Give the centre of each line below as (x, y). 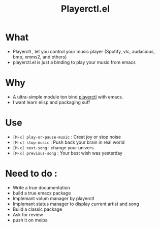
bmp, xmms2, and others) (40, 57)
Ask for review (28, 214)
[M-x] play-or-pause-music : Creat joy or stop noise (67, 137)
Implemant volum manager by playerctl (53, 198)
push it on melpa (30, 220)
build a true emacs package (42, 193)
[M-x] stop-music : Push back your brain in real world (69, 142)
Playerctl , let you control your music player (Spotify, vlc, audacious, (84, 51)
